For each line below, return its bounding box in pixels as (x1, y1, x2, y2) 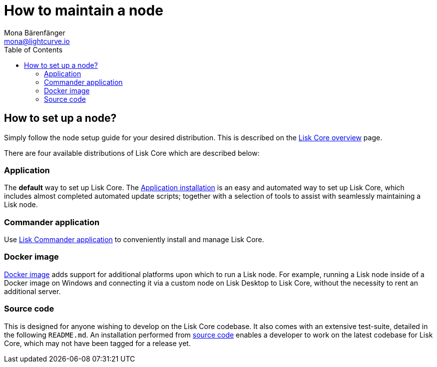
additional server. (4, 287, 61, 296)
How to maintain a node (4, 2, 163, 19)
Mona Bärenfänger (4, 28, 65, 37)
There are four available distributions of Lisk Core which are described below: (4, 148, 260, 157)
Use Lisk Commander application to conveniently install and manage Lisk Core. (4, 235, 264, 244)
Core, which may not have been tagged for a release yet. (4, 339, 191, 348)
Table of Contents (4, 45, 63, 54)
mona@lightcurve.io (4, 36, 70, 45)
